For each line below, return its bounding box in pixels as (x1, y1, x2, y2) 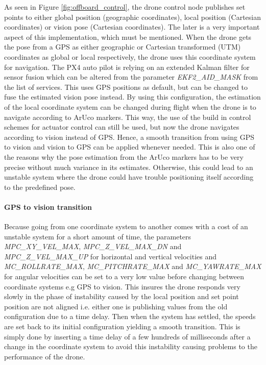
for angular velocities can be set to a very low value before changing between (4, 271, 245, 282)
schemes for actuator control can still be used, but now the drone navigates (4, 121, 239, 132)
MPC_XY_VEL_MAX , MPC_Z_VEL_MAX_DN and (4, 241, 182, 252)
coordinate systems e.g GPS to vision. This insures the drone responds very (4, 281, 240, 291)
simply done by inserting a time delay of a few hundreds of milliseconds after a (4, 331, 251, 342)
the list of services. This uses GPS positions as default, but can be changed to (4, 81, 248, 92)
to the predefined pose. (4, 181, 76, 192)
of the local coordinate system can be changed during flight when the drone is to (4, 101, 256, 112)
